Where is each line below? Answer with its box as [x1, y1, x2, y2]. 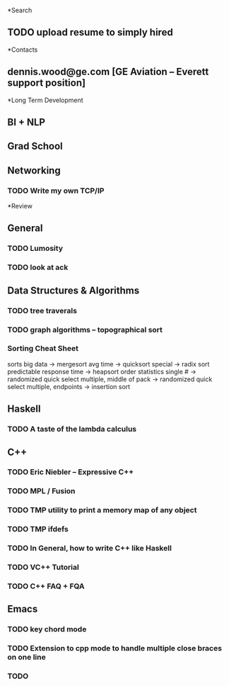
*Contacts [7, 45, 38, 54]
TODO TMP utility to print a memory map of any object [7, 505, 197, 515]
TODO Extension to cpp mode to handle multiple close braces [7, 643, 223, 653]
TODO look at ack [7, 262, 69, 272]
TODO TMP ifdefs [7, 524, 69, 534]
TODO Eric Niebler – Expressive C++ [7, 467, 134, 477]
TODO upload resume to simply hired [7, 26, 173, 38]
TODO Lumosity [7, 244, 64, 254]
